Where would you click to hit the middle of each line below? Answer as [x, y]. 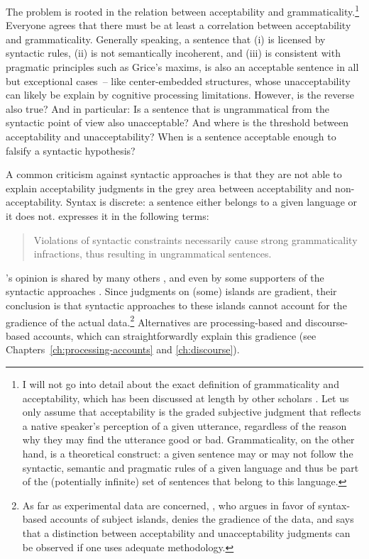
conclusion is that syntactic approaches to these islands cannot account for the [176, 305]
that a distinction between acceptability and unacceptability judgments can [186, 532]
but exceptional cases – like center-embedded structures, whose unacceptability [178, 81]
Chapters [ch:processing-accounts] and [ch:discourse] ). [123, 349]
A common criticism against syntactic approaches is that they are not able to [174, 174]
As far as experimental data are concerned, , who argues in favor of [169, 505]
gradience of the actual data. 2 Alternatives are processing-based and [154, 321]
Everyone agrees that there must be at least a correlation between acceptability [178, 25]
